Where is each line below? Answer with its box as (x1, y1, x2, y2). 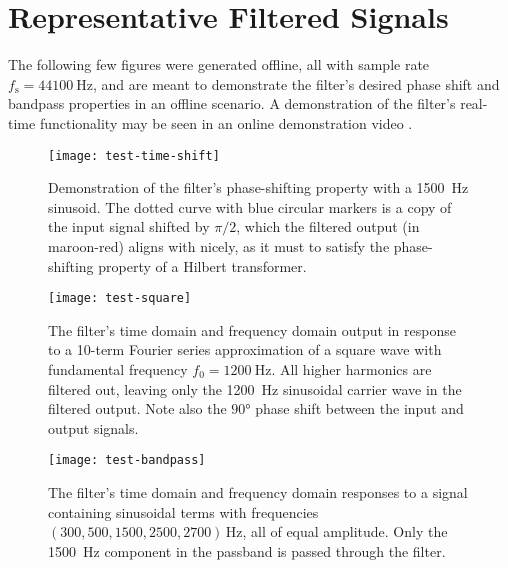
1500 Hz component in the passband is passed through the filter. (48, 540, 446, 561)
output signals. (48, 417, 139, 438)
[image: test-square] (48, 291, 192, 306)
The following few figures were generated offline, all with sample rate (8, 54, 430, 75)
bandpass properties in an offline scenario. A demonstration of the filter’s (8, 93, 456, 114)
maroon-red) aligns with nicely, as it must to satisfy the (48, 235, 390, 256)
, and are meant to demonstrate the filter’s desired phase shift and (93, 73, 500, 94)
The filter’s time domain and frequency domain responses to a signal (48, 482, 468, 502)
